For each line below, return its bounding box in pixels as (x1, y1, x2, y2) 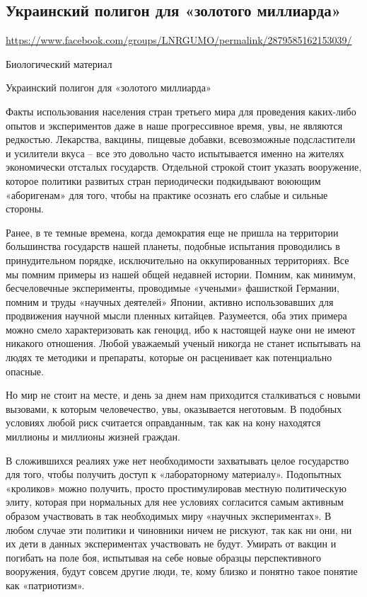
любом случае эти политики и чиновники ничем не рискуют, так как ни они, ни (6, 522, 352, 537)
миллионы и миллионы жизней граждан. (6, 429, 180, 444)
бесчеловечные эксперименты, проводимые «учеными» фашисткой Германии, (6, 280, 340, 295)
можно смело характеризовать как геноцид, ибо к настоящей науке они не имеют (6, 322, 356, 336)
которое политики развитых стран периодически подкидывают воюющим (6, 173, 321, 188)
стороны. (6, 201, 44, 216)
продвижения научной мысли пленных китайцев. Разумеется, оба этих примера (6, 308, 347, 323)
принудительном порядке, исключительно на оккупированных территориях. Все (6, 252, 349, 267)
